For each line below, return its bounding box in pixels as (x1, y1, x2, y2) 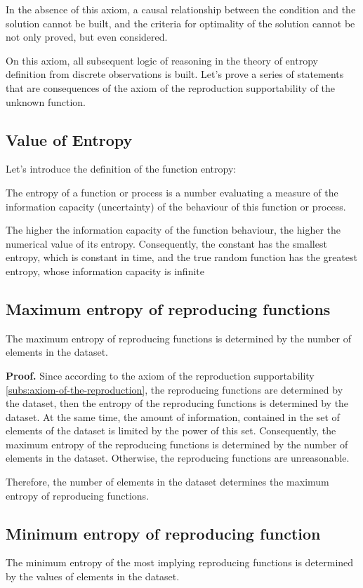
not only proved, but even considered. (6, 29, 168, 44)
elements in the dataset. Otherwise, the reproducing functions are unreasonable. (6, 450, 350, 465)
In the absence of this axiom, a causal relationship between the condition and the (6, 2, 356, 16)
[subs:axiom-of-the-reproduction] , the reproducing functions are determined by (6, 382, 343, 396)
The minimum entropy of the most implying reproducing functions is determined (6, 555, 354, 570)
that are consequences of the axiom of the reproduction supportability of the (6, 80, 336, 95)
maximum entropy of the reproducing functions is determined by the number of (6, 436, 348, 451)
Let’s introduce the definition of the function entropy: (6, 161, 237, 176)
